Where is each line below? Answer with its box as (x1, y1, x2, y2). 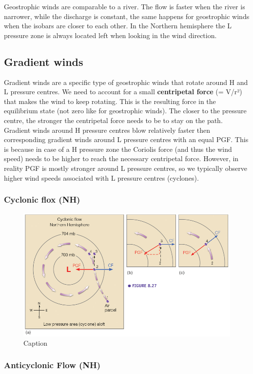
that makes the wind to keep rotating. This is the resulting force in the (4, 96, 216, 106)
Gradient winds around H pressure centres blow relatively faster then (4, 125, 211, 135)
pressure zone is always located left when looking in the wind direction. (4, 30, 217, 40)
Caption (23, 338, 48, 348)
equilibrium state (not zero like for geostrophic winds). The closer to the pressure (4, 105, 247, 116)
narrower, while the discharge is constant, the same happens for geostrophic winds (4, 11, 250, 21)
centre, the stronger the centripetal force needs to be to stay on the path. (4, 115, 223, 125)
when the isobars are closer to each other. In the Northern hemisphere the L (4, 21, 232, 31)
